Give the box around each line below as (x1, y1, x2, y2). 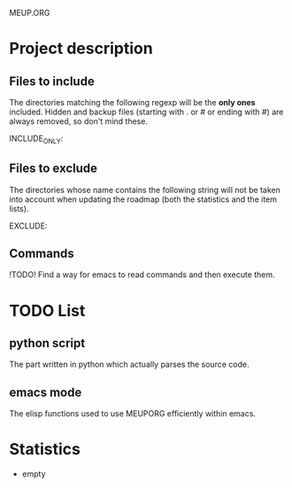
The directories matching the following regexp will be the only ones (9, 97, 256, 107)
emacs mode (9, 384, 82, 399)
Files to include (9, 74, 95, 89)
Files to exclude (9, 161, 98, 176)
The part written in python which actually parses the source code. (9, 359, 250, 370)
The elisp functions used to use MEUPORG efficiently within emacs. (9, 408, 257, 419)
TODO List (9, 300, 86, 321)
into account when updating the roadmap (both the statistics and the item (9, 194, 277, 205)
